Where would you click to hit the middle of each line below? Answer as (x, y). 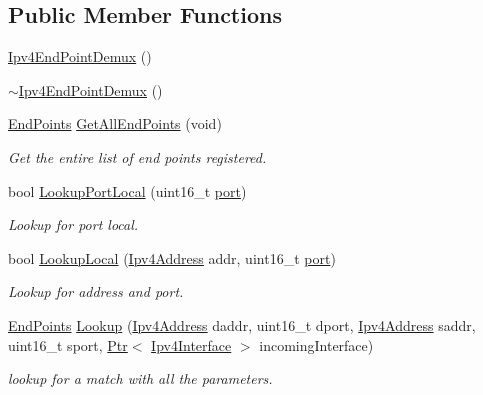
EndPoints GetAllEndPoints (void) (115, 123)
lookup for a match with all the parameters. (140, 378)
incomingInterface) (316, 344)
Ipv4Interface (191, 344)
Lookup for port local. (73, 224)
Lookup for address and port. (96, 291)
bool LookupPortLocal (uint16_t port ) (127, 190)
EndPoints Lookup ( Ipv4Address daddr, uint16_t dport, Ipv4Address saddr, (242, 324)
